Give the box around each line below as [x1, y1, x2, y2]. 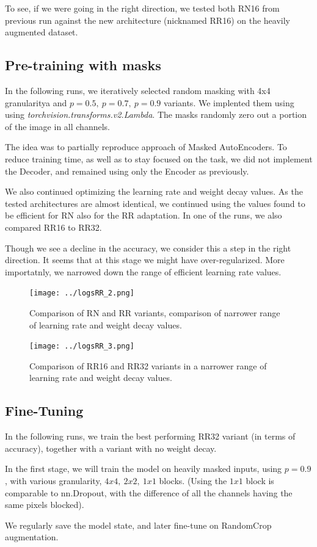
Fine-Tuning [5, 401, 84, 420]
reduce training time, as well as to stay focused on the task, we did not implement [5, 152, 313, 165]
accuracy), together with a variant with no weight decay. [5, 441, 217, 454]
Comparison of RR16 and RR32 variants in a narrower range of [29, 359, 267, 372]
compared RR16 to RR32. [5, 220, 102, 233]
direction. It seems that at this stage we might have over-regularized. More [5, 253, 285, 266]
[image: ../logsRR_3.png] [29, 342, 134, 351]
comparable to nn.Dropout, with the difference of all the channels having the [5, 486, 293, 499]
